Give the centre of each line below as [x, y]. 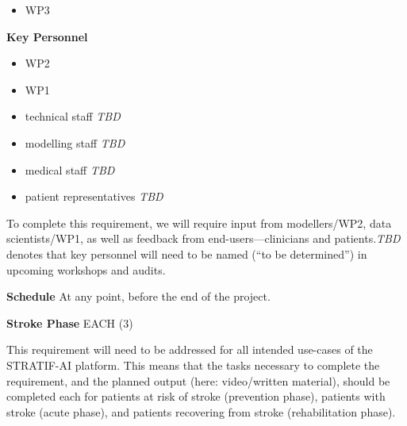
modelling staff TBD [75, 142]
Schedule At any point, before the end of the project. [138, 296]
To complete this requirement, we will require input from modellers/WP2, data [199, 223]
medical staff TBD [70, 169]
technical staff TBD [73, 116]
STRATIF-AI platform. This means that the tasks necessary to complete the [193, 365]
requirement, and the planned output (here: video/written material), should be [198, 380]
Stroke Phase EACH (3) [70, 322]
